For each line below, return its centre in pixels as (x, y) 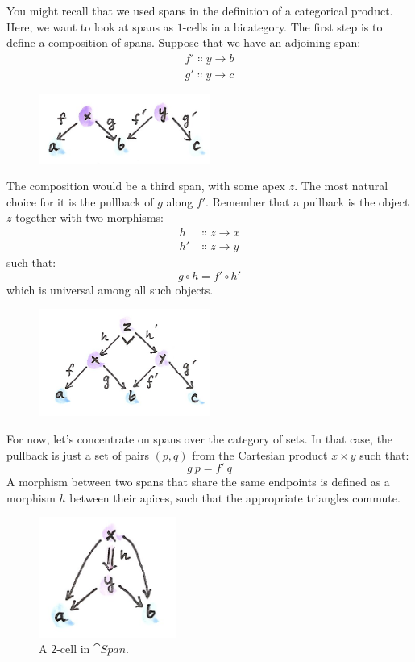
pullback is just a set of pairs (78, 454)
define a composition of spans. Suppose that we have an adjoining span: (184, 42)
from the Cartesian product (260, 454)
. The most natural (341, 186)
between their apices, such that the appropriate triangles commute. (235, 497)
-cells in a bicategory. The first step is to (282, 26)
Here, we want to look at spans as (90, 26)
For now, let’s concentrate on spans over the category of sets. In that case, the (200, 439)
